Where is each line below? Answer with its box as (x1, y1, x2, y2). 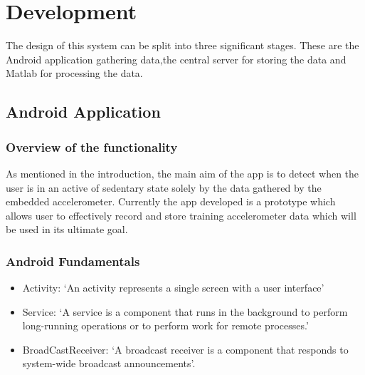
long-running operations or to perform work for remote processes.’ (22, 318, 309, 333)
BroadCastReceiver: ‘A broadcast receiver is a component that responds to (22, 341, 349, 356)
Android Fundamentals (6, 252, 140, 269)
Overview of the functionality (6, 138, 178, 155)
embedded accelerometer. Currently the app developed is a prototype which (6, 194, 336, 209)
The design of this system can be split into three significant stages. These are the (6, 38, 359, 53)
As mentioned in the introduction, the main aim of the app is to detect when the (6, 165, 359, 180)
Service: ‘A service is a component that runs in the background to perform (22, 304, 348, 319)
